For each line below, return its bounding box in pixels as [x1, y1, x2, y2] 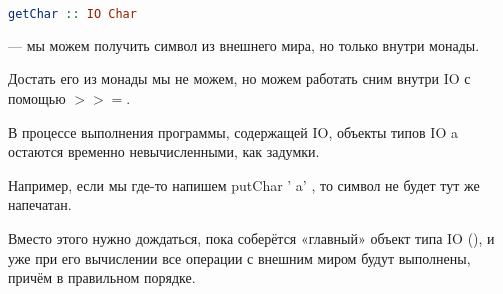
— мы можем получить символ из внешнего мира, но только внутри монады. [8, 34, 480, 55]
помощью [8, 88, 66, 109]
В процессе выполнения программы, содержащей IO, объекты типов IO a [8, 121, 458, 142]
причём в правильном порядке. [8, 267, 196, 288]
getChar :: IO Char [8, 7, 137, 21]
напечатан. [8, 194, 72, 215]
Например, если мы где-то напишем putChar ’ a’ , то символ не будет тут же [8, 174, 480, 195]
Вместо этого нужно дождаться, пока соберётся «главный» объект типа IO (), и [8, 228, 495, 249]
